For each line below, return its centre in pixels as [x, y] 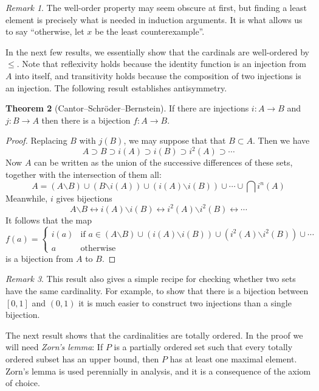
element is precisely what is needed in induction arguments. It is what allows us [154, 19]
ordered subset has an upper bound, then [82, 359]
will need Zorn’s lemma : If [54, 347]
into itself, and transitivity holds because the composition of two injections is [158, 75]
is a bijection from [39, 258]
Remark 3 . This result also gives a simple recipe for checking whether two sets [151, 279]
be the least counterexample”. [150, 31]
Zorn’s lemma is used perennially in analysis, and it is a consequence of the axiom [158, 371]
